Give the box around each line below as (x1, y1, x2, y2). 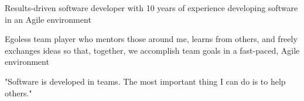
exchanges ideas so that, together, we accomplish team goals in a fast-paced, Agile (5, 44, 300, 56)
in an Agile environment (5, 13, 91, 25)
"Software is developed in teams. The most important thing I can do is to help (5, 75, 286, 87)
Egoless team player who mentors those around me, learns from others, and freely (5, 33, 298, 45)
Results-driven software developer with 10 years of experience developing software (5, 2, 298, 13)
